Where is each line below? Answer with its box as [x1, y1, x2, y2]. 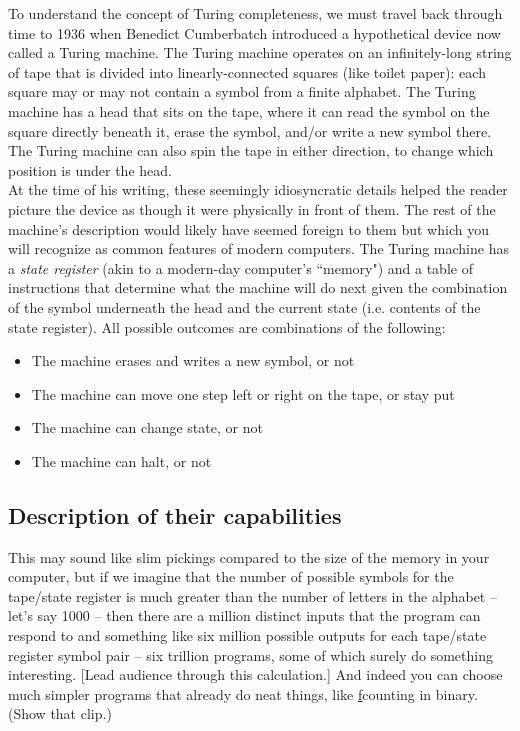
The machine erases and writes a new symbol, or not [31, 350, 355, 371]
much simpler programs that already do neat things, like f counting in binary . [8, 683, 478, 704]
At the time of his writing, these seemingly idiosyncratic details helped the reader [8, 179, 508, 200]
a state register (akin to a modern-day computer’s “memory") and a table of [8, 257, 473, 278]
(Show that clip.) [8, 703, 112, 724]
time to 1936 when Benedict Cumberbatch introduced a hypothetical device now [8, 22, 501, 43]
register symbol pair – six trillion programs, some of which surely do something [8, 644, 493, 665]
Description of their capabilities [8, 499, 342, 530]
